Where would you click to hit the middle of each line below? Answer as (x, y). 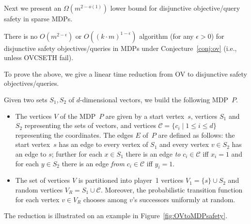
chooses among (105, 199)
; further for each (77, 153)
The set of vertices (43, 180)
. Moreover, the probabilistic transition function (172, 189)
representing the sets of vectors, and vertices (90, 125)
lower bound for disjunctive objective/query (175, 8)
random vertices (39, 189)
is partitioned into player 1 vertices (131, 180)
